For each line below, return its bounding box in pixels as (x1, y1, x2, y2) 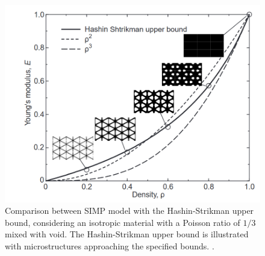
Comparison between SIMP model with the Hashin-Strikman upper (5, 204, 254, 217)
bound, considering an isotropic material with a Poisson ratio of (5, 216, 240, 228)
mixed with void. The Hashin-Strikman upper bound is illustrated (5, 228, 249, 240)
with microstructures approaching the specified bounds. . (5, 240, 214, 252)
